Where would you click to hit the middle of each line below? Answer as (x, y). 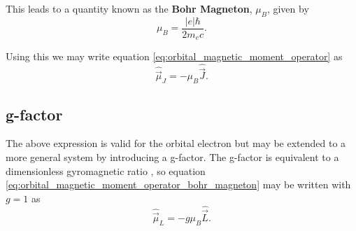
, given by (288, 8)
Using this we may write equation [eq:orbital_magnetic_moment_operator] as (174, 56)
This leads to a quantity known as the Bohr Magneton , (129, 8)
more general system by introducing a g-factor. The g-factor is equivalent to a (172, 156)
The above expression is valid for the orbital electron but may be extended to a (176, 143)
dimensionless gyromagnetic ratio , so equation (106, 170)
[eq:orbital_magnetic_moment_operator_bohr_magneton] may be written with (178, 184)
